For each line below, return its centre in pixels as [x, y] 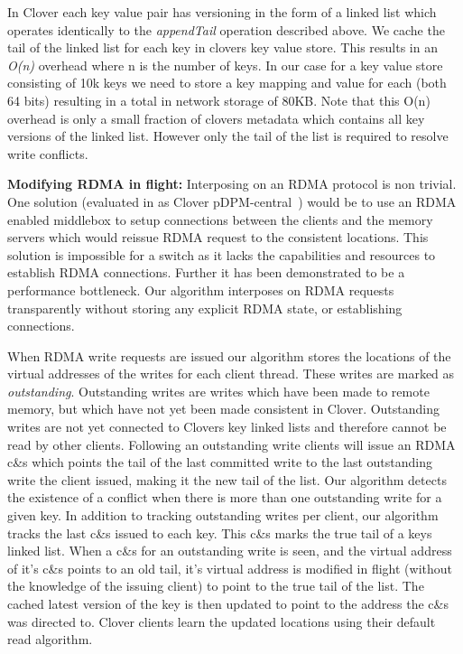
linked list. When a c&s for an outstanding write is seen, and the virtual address [230, 551]
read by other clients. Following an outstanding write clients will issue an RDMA [231, 444]
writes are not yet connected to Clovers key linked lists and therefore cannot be [227, 427]
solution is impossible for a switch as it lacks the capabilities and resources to [222, 254]
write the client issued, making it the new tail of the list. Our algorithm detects [227, 479]
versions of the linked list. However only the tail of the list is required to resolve [228, 136]
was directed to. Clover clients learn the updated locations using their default [222, 621]
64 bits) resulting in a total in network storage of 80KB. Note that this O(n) [219, 100]
